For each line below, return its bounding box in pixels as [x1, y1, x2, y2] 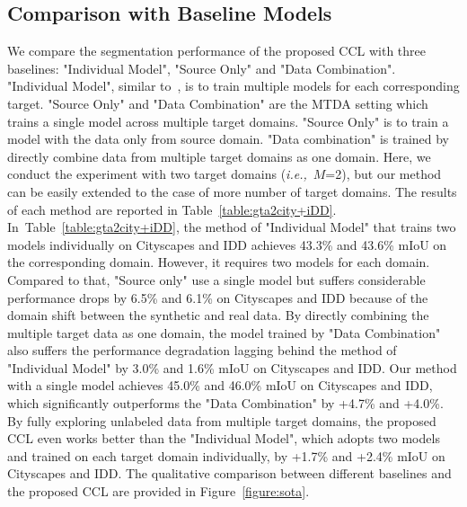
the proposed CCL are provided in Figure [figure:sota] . [7, 482, 310, 501]
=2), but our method [325, 165, 442, 183]
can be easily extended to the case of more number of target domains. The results [7, 182, 457, 200]
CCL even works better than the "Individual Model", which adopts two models [7, 429, 440, 448]
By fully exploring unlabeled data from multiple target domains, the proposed [7, 411, 436, 430]
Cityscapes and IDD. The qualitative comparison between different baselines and [7, 464, 452, 483]
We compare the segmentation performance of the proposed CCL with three [7, 41, 427, 60]
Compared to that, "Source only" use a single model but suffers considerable [7, 270, 426, 289]
